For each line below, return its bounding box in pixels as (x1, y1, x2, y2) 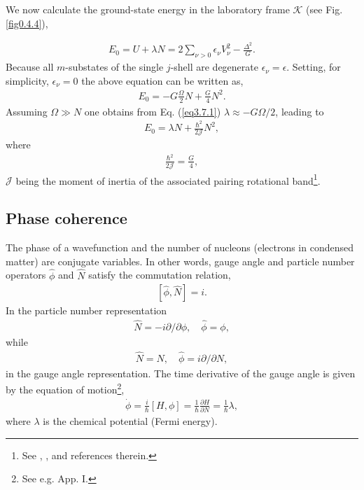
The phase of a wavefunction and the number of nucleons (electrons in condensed (6, 240, 353, 255)
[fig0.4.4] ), (6, 15, 48, 30)
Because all (6, 59, 54, 74)
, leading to (275, 104, 324, 118)
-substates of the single (65, 59, 164, 74)
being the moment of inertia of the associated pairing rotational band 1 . (15, 171, 321, 188)
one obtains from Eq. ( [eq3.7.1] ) (84, 104, 221, 118)
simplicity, (6, 73, 49, 87)
